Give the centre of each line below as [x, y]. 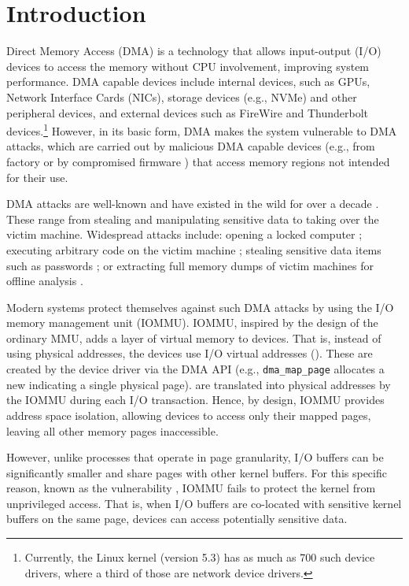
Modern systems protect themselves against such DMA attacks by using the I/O [200, 307]
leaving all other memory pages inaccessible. [112, 430]
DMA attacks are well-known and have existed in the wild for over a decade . [193, 204]
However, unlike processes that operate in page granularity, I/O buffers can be [195, 457]
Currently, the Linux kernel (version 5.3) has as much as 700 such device [200, 557]
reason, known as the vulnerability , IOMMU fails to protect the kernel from [191, 488]
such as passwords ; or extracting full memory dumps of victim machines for [190, 265]
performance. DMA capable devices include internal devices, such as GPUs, [188, 82]
